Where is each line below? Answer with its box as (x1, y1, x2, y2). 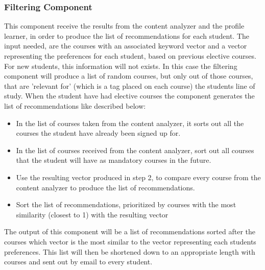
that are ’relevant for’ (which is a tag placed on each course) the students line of (4, 80, 255, 91)
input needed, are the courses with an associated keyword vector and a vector (4, 40, 247, 51)
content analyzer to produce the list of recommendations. (16, 182, 195, 192)
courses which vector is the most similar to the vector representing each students (4, 236, 256, 247)
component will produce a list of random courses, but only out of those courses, (4, 70, 253, 81)
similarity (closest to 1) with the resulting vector (16, 209, 168, 219)
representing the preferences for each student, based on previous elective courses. (4, 51, 256, 61)
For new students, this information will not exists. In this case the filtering (4, 60, 237, 71)
